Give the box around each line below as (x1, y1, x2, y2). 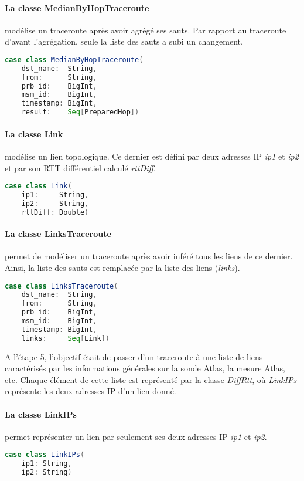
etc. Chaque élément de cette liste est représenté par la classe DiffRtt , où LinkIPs (5, 373, 297, 385)
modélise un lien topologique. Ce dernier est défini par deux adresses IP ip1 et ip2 (5, 150, 299, 162)
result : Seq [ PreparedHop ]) (21, 108, 139, 117)
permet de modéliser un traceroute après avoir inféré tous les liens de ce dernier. (5, 250, 293, 262)
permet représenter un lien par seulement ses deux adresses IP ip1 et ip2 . (5, 430, 267, 442)
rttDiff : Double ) (21, 208, 89, 216)
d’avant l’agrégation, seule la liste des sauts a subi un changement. (5, 35, 243, 48)
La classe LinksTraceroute (5, 228, 111, 240)
